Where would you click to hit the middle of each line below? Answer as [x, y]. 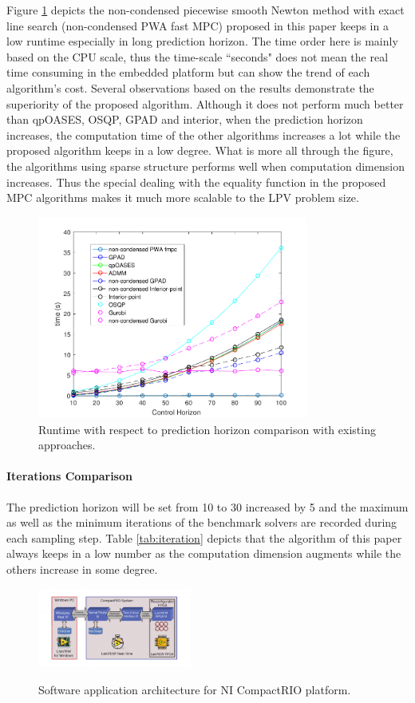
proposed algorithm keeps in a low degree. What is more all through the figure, [200, 150]
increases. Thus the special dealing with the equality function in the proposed [196, 182]
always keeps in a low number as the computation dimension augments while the [204, 553]
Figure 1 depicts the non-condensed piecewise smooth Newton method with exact [206, 10]
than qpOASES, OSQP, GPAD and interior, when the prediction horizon [185, 119]
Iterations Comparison [69, 476]
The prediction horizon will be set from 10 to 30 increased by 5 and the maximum [207, 506]
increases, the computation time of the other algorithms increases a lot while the [204, 134]
